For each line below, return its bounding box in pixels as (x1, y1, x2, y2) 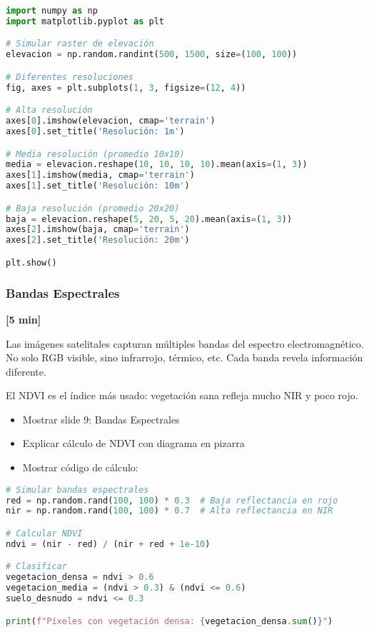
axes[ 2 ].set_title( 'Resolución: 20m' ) (6, 235, 190, 246)
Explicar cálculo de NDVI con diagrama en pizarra (22, 436, 245, 451)
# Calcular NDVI (6, 528, 83, 538)
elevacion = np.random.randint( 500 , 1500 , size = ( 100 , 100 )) (6, 49, 298, 60)
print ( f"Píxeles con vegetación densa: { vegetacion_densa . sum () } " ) (6, 616, 333, 626)
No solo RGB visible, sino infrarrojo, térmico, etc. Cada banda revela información (6, 350, 363, 365)
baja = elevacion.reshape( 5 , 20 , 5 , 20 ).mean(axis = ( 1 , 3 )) (6, 214, 293, 224)
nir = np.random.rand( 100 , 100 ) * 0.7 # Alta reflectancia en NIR (6, 506, 333, 516)
